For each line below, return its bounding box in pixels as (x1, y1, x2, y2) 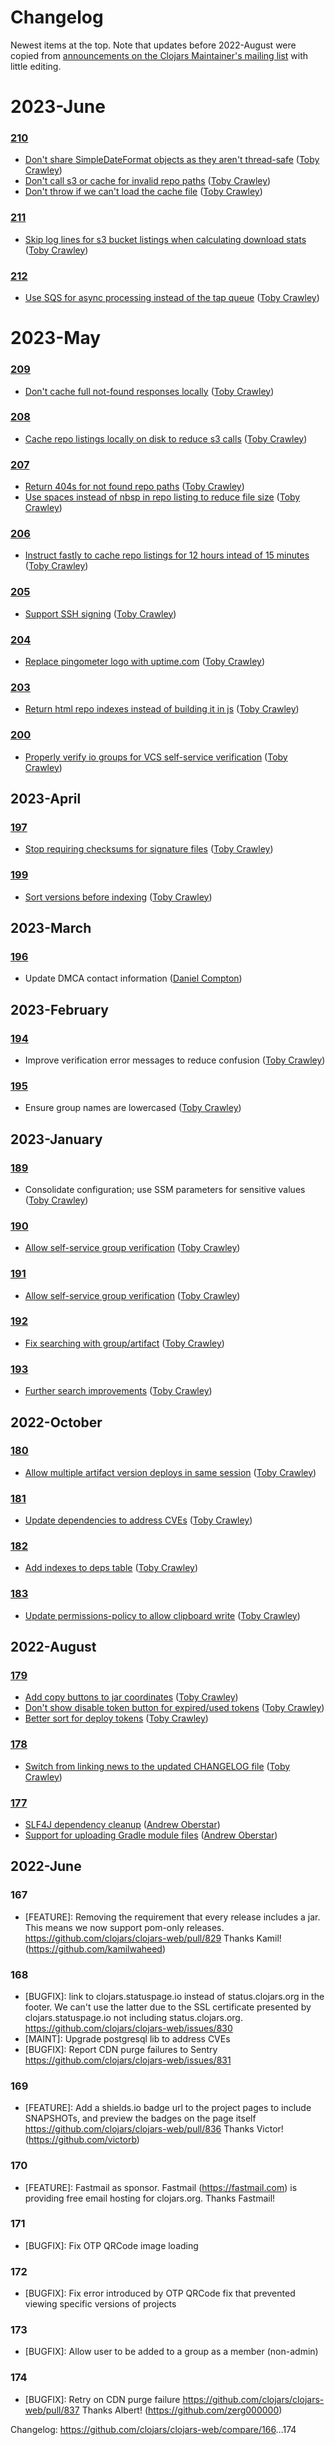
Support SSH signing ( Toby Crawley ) (24, 607, 177, 620)
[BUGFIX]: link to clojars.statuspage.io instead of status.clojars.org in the (24, 1990, 325, 2002)
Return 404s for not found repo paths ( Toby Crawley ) (24, 481, 245, 493)
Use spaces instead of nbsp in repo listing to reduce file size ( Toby (24, 491, 301, 503)
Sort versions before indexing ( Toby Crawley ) (24, 891, 213, 903)
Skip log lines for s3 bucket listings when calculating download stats (24, 233, 307, 245)
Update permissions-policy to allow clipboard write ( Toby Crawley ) (24, 1609, 301, 1621)
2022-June (10, 1858, 82, 1875)
